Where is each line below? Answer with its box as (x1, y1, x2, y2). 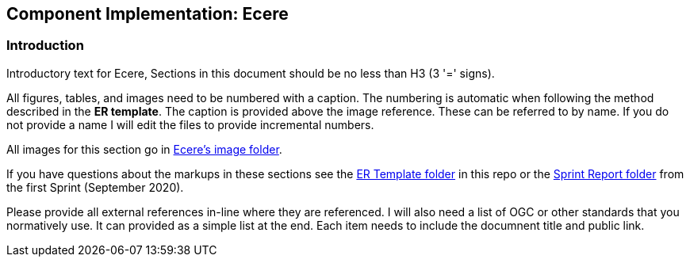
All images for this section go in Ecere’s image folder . (6, 142, 282, 156)
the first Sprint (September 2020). (6, 180, 184, 194)
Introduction (6, 37, 84, 54)
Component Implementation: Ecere (6, 4, 289, 24)
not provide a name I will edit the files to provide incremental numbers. (6, 117, 374, 131)
